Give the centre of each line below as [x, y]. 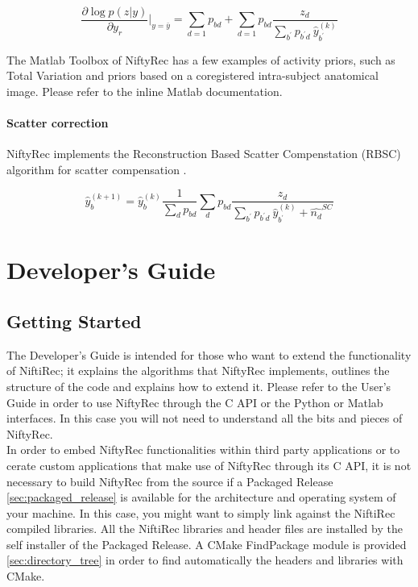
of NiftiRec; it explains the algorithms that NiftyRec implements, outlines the [198, 371]
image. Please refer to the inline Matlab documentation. [145, 91]
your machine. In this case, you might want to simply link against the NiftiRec [201, 512]
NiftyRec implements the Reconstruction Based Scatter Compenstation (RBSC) [204, 154]
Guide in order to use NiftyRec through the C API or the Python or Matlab [195, 402]
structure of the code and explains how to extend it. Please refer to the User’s [199, 386]
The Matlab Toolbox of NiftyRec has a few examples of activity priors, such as [201, 59]
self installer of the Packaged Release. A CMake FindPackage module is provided [207, 544]
